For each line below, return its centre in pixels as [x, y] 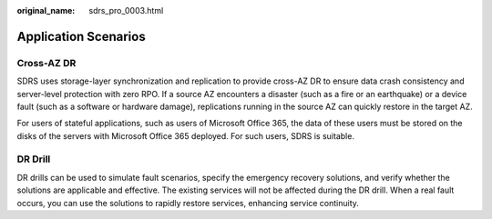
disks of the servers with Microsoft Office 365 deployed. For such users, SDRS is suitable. [186, 135]
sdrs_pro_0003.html [126, 10]
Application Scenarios [81, 36]
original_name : [46, 10]
